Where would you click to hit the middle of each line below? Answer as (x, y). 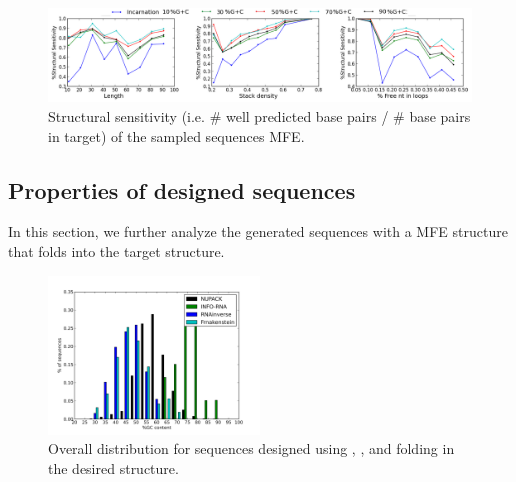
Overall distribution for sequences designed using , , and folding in (251, 448)
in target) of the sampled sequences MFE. (176, 135)
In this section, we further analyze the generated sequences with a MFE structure (258, 231)
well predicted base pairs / (307, 116)
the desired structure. (113, 467)
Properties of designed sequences (182, 189)
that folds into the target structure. (116, 250)
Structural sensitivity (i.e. (126, 116)
